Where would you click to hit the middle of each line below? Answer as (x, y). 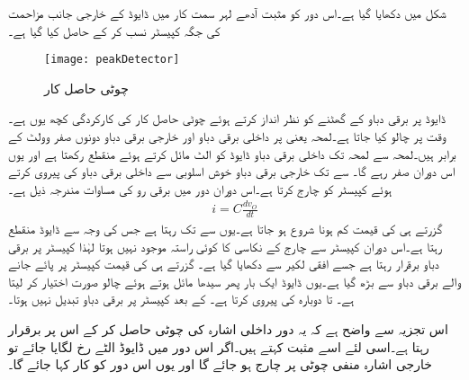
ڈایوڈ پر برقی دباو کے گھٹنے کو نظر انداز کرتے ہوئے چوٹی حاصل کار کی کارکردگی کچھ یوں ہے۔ (227, 118)
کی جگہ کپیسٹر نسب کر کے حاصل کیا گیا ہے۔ (114, 30)
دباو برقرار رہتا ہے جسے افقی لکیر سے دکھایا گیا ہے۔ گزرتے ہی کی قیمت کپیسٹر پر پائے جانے (224, 264)
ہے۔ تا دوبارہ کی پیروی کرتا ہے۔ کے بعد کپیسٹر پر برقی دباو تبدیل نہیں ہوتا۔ (181, 299)
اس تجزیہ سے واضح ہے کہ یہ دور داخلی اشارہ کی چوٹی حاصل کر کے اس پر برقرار (228, 328)
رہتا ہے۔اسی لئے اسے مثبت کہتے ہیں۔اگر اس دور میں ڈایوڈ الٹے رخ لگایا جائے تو (219, 346)
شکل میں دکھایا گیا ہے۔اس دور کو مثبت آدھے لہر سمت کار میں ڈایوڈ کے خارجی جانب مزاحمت (227, 13)
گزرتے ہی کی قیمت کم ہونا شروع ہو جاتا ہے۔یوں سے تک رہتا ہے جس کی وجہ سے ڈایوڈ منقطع (225, 228)
